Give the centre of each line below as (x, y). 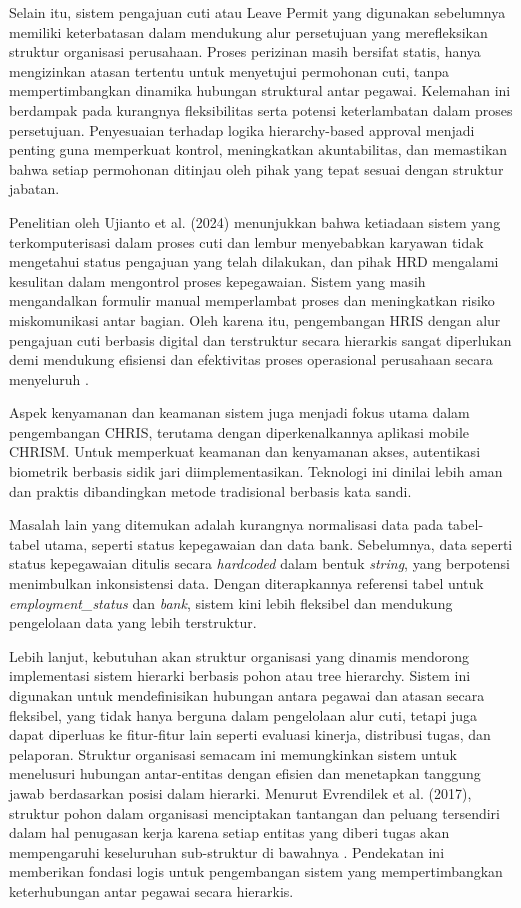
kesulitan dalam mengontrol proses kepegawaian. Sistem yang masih (217, 280)
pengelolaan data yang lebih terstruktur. (133, 622)
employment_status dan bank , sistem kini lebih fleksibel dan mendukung (231, 602)
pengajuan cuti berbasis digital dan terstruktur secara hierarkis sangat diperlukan (260, 339)
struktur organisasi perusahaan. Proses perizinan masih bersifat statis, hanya (245, 51)
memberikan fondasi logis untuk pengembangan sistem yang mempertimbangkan (256, 871)
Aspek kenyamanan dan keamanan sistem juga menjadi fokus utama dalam (239, 412)
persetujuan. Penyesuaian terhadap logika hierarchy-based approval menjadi (242, 129)
